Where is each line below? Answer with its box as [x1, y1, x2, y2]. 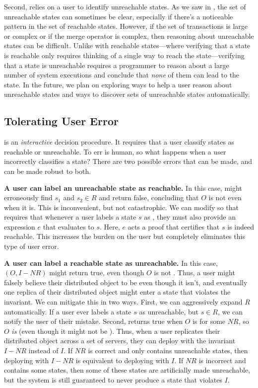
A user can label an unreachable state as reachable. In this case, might [4, 182, 242, 193]
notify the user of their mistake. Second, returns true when [4, 316, 183, 326]
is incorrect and [198, 355, 246, 365]
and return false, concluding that [99, 192, 199, 203]
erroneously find [4, 192, 53, 203]
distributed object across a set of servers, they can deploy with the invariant [4, 335, 236, 346]
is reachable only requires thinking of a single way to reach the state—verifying [4, 50, 245, 60]
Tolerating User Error [4, 113, 119, 129]
